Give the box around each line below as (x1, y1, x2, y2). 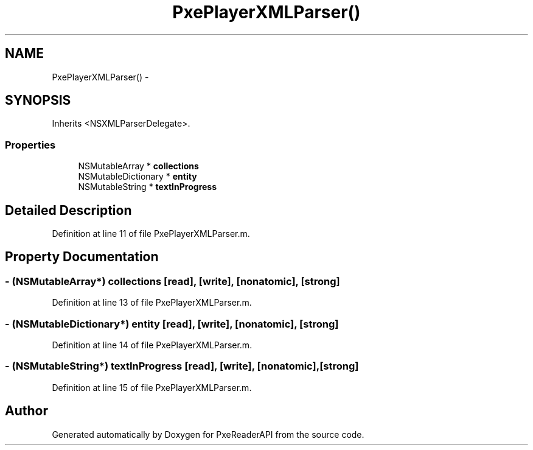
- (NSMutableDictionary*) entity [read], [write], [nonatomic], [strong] (5, 317, 339, 330)
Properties (5, 138, 56, 151)
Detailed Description (5, 202, 132, 218)
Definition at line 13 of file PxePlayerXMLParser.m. (52, 297, 252, 308)
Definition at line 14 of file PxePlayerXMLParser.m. (52, 340, 253, 350)
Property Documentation (5, 249, 159, 265)
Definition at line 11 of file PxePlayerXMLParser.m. (52, 228, 250, 239)
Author (5, 403, 48, 419)
